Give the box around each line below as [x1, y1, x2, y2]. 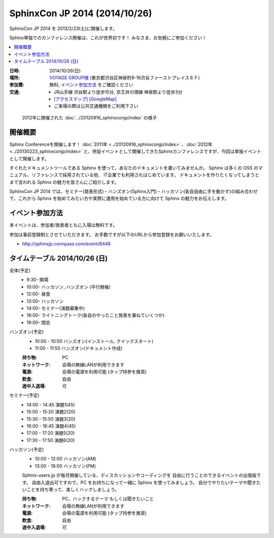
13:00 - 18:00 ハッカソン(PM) [35, 463, 96, 469]
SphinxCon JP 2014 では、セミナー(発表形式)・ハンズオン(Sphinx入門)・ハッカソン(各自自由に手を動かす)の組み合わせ [9, 188, 258, 195]
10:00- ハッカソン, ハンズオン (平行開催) [26, 283, 111, 290]
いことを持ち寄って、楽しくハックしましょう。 [22, 487, 119, 493]
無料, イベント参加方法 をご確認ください [49, 82, 133, 88]
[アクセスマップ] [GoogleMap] [54, 96, 117, 102]
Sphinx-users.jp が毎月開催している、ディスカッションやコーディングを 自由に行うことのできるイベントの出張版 [22, 472, 257, 479]
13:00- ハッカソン [26, 298, 64, 304]
